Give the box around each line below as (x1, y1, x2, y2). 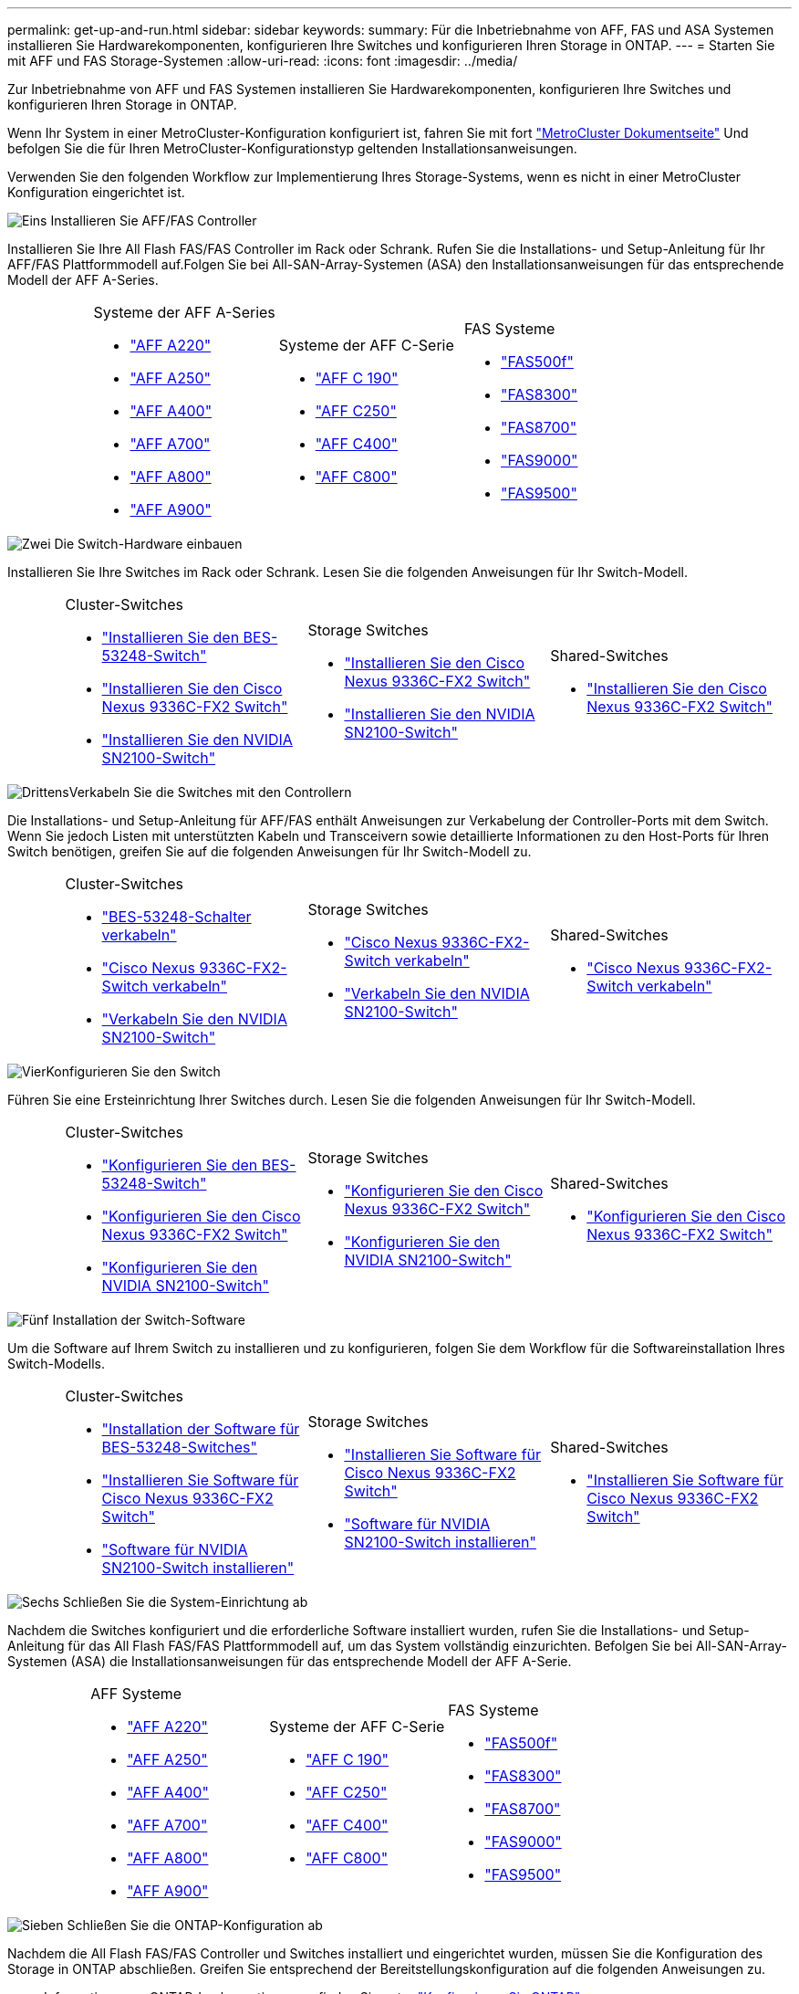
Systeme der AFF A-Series (93, 303, 275, 321)
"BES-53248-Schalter (101, 908, 252, 926)
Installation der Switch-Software (52, 1312, 245, 1328)
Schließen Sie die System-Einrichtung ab (62, 1594, 308, 1610)
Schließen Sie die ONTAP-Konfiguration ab (67, 1917, 323, 1933)
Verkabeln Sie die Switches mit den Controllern (68, 784, 352, 800)
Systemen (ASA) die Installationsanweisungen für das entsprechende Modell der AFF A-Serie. (7, 1653, 572, 1669)
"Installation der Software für (101, 1420, 300, 1438)
